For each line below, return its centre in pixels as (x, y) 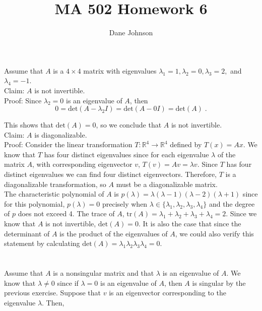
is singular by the (219, 283)
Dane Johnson (131, 33)
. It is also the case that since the (190, 224)
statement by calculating (42, 243)
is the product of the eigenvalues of (114, 233)
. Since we (241, 213)
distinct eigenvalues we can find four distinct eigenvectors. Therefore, (111, 174)
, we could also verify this (214, 233)
